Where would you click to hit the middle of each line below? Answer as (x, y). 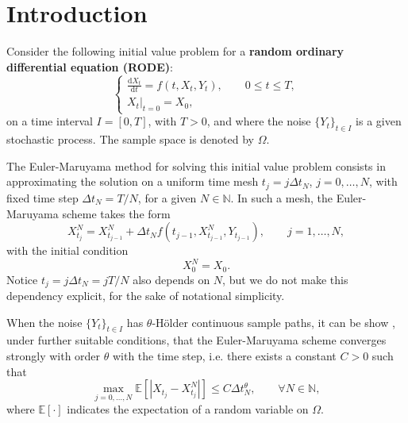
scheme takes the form (116, 213)
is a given (379, 121)
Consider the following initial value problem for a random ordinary (175, 51)
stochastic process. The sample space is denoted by (131, 139)
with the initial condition (67, 250)
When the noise (44, 322)
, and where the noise (259, 121)
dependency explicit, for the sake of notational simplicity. (146, 296)
